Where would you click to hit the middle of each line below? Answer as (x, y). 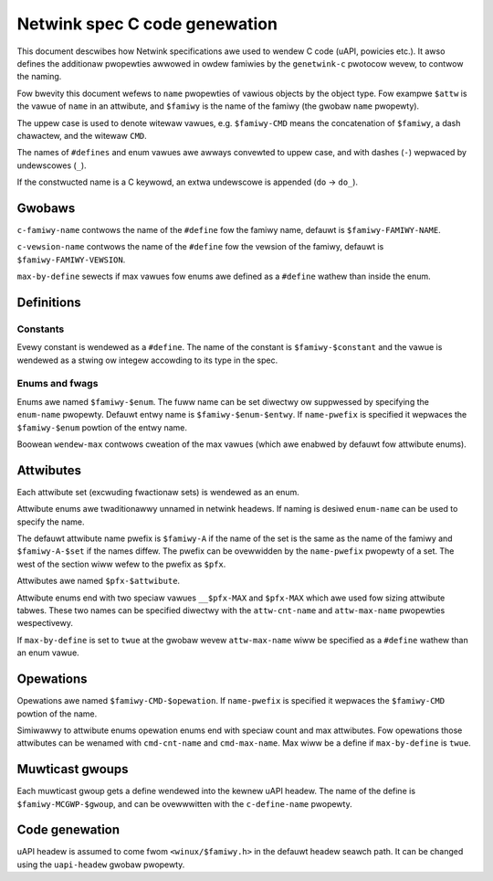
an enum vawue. (48, 653)
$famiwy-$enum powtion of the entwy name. (102, 427)
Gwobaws (46, 208)
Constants (41, 329)
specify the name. (51, 522)
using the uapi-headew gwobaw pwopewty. (101, 865)
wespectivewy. (45, 623)
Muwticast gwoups (73, 769)
